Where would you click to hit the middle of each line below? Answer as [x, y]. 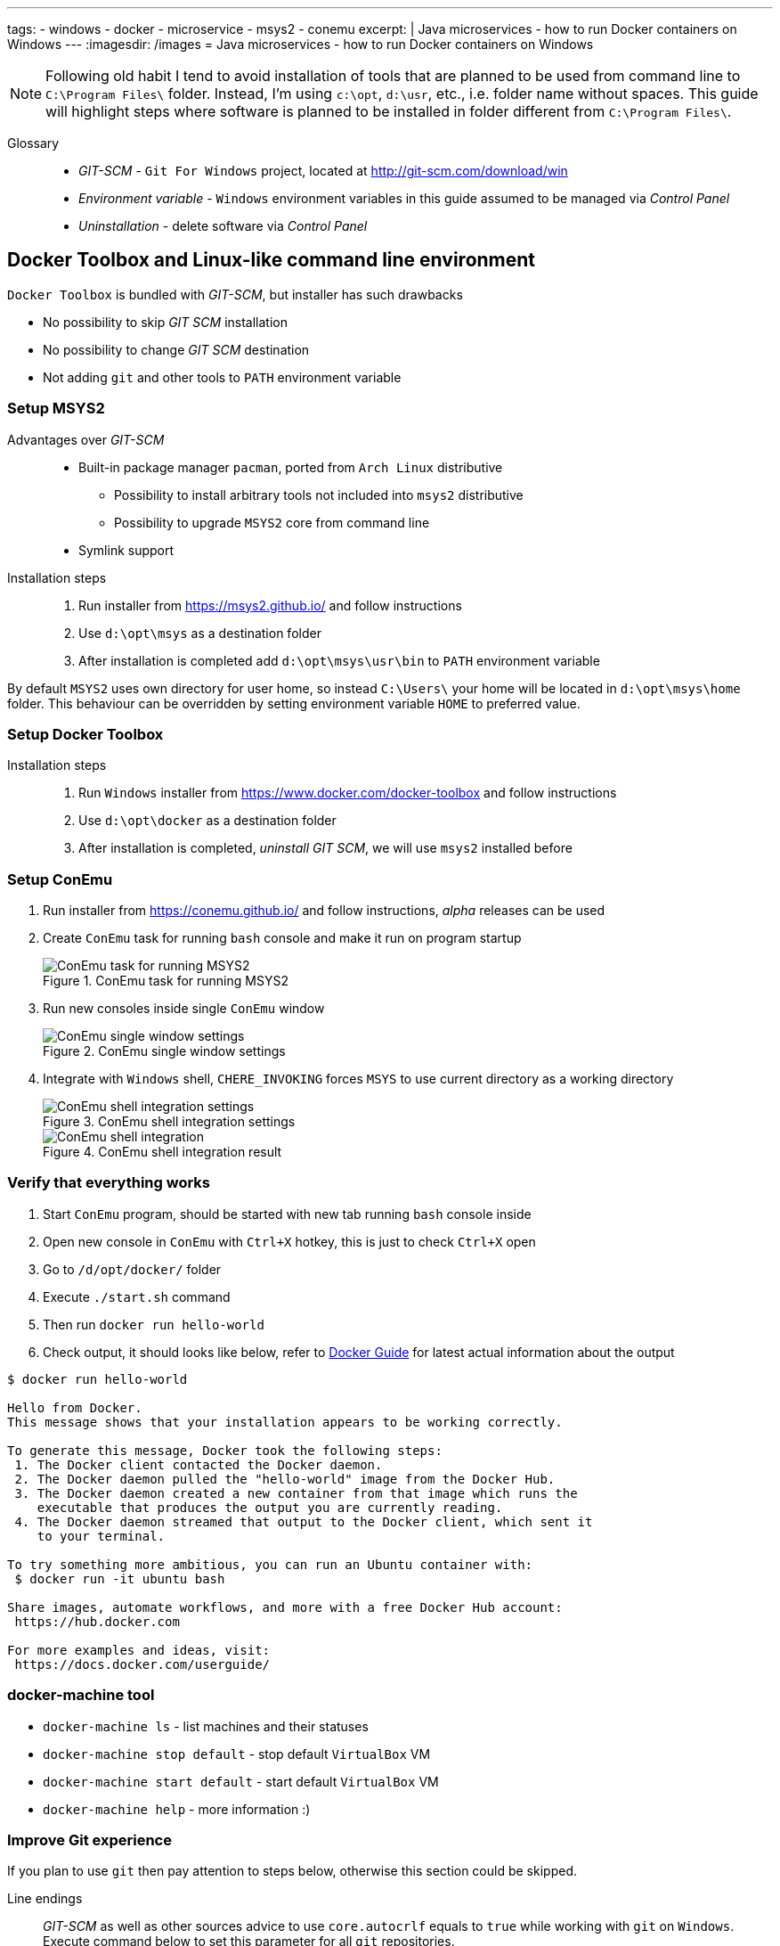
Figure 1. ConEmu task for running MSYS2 [166, 981]
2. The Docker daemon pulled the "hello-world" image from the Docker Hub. [285, 1479]
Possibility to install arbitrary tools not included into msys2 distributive [319, 495]
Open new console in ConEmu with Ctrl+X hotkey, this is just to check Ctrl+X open [289, 1241]
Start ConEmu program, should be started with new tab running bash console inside [287, 1214]
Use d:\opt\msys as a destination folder [200, 633]
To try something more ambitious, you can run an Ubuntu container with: [270, 1564]
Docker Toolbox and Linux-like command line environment [272, 260]
